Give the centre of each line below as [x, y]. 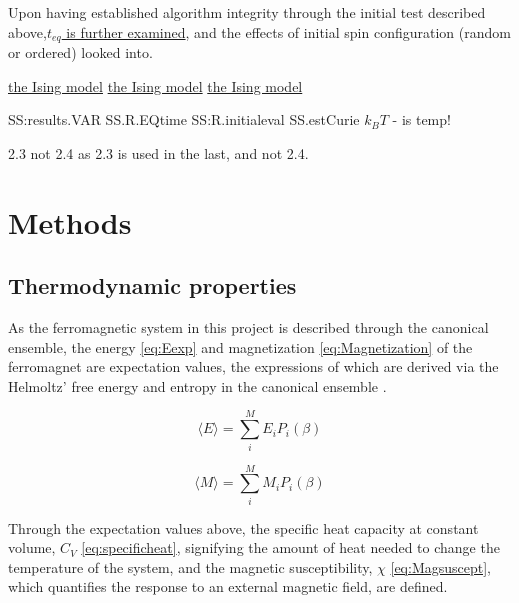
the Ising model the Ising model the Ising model [155, 85]
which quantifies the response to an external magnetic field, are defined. [228, 586]
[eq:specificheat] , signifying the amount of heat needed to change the [290, 547]
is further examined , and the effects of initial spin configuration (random [288, 31]
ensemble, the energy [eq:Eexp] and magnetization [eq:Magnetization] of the [240, 346]
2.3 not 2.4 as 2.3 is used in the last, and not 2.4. [158, 152]
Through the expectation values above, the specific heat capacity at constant [243, 527]
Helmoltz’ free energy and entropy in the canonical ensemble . [197, 385]
